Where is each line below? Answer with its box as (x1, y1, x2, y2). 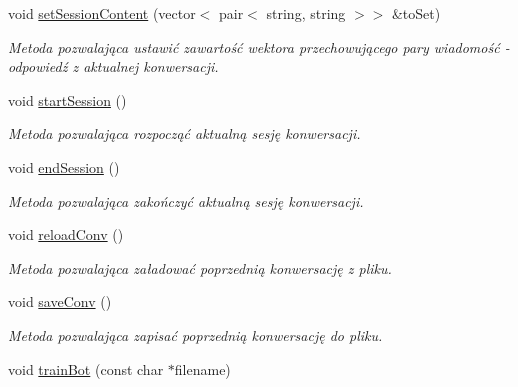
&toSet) (391, 3, 441, 23)
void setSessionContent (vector (8, 3, 196, 23)
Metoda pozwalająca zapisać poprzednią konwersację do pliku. (8, 324, 383, 345)
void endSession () (8, 156, 120, 177)
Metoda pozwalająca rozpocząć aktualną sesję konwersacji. (8, 123, 361, 144)
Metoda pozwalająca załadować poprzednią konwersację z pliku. (8, 257, 392, 278)
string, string (266, 3, 346, 23)
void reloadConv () (8, 224, 124, 245)
